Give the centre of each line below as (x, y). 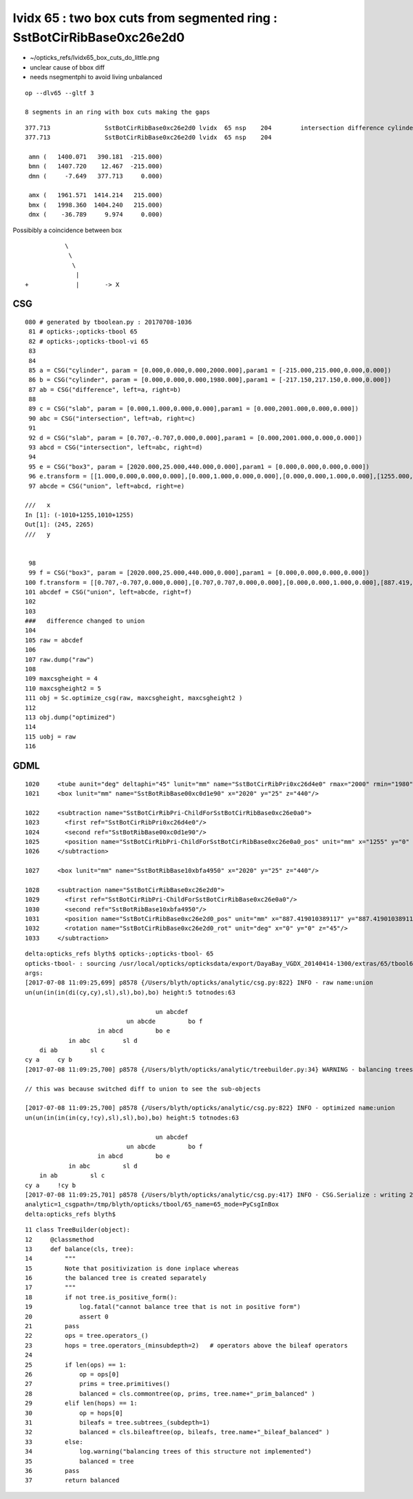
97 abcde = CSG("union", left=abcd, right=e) (107, 486)
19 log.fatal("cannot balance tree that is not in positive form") (163, 1307)
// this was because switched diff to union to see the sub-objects (143, 1089)
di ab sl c (72, 1050)
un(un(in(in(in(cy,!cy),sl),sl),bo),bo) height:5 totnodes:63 (132, 1117)
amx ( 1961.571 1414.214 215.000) (96, 195)
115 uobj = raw (51, 736)
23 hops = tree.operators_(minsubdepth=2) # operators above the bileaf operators (187, 1345)
